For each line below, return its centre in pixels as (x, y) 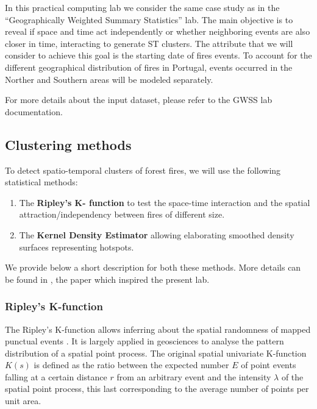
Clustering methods (68, 144)
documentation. (34, 111)
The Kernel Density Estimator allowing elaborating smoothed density (157, 234)
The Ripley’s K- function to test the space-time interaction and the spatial (165, 202)
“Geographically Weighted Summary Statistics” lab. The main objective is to (149, 19)
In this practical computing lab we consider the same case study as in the (142, 7)
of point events (269, 365)
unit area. (23, 401)
